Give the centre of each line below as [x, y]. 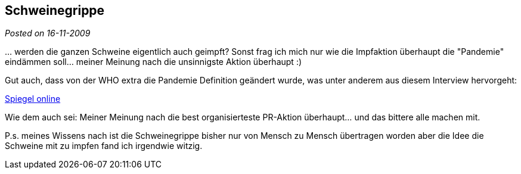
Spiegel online [33, 99]
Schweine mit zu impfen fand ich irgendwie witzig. [104, 146]
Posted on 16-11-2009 [48, 33]
